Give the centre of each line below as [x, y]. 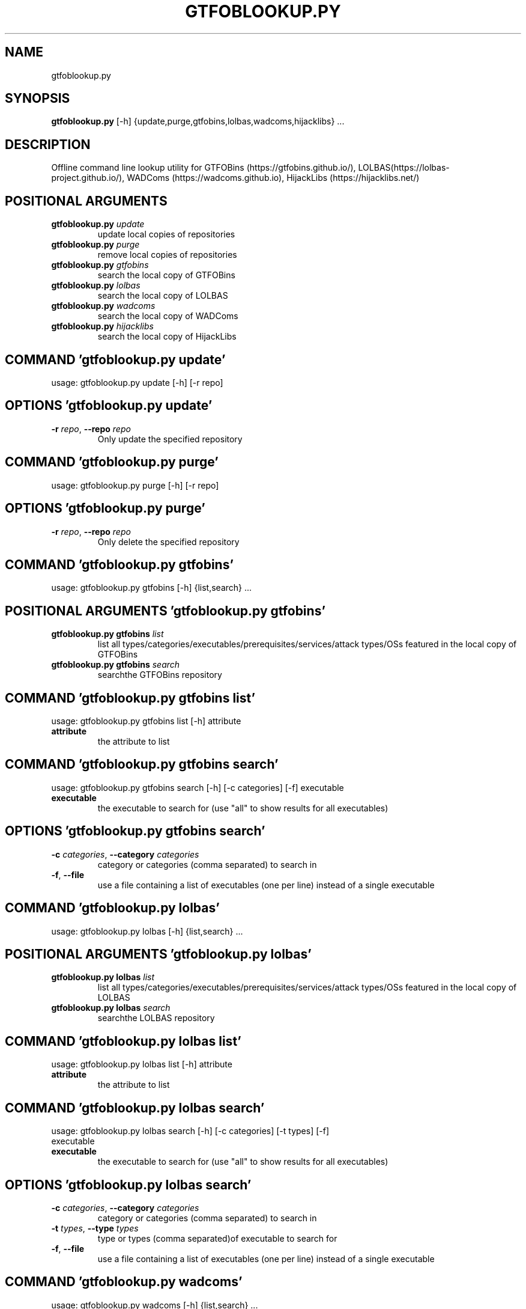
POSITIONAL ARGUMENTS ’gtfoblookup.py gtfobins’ [165, 611]
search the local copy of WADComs [168, 316]
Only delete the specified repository [168, 542]
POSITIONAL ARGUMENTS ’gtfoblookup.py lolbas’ [158, 954]
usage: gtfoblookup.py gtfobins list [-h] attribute [146, 721]
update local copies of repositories [166, 234]
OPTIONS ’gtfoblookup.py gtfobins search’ [135, 831]
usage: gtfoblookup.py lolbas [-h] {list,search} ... [147, 931]
